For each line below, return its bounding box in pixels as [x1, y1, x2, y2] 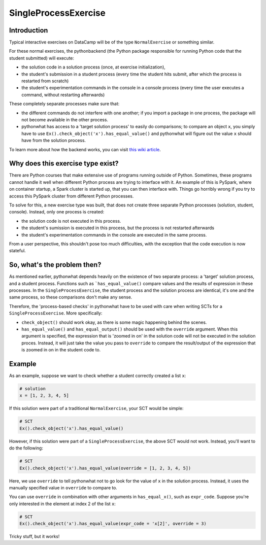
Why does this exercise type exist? [9, 159, 119, 168]
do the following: [9, 445, 43, 451]
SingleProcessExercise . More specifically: [9, 310, 102, 316]
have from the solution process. [21, 137, 86, 143]
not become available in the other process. [21, 116, 108, 123]
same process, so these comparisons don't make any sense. [9, 294, 133, 300]
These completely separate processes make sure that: [9, 101, 120, 107]
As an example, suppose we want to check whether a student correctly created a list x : [9, 373, 186, 379]
